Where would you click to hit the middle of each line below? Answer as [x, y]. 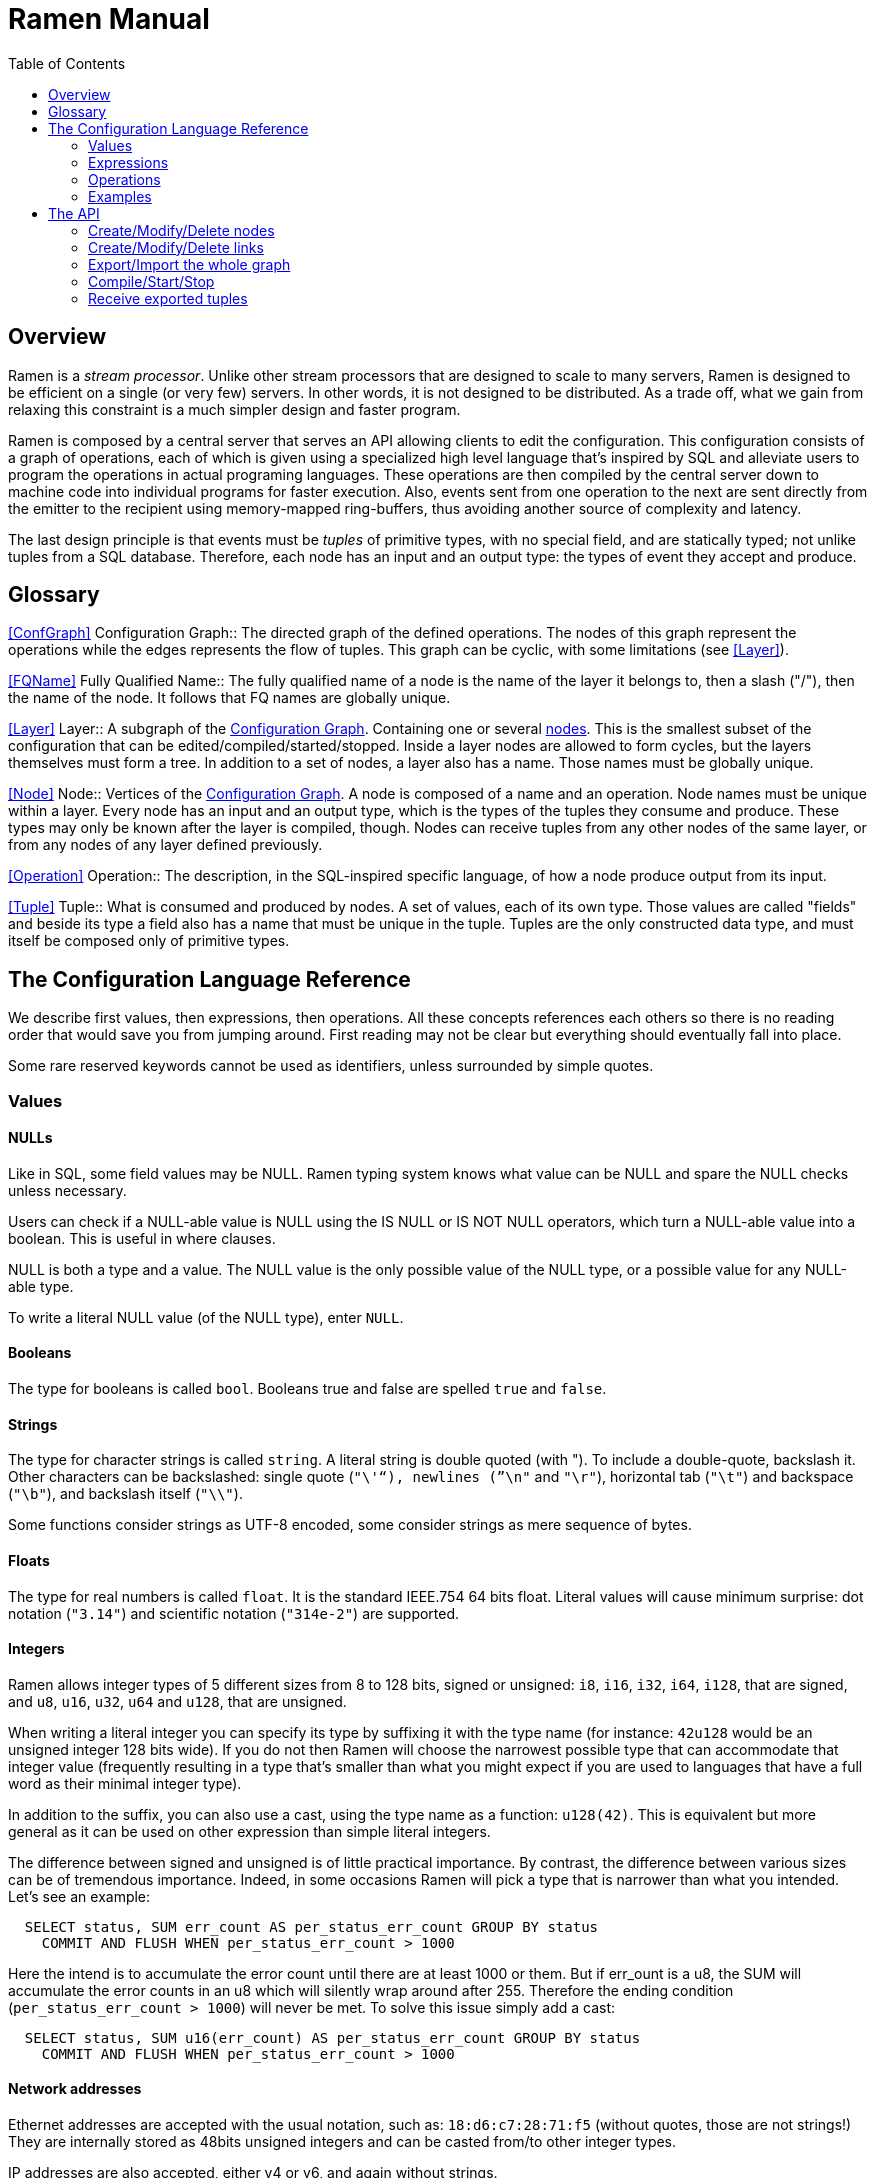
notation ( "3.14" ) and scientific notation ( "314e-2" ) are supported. [234, 1613]
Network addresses [75, 2089]
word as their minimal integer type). [125, 1783]
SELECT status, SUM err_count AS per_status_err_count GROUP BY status [311, 1926]
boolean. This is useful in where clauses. [142, 1238]
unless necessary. [67, 1190]
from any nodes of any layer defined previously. [165, 845]
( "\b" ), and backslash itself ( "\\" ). [125, 1494]
